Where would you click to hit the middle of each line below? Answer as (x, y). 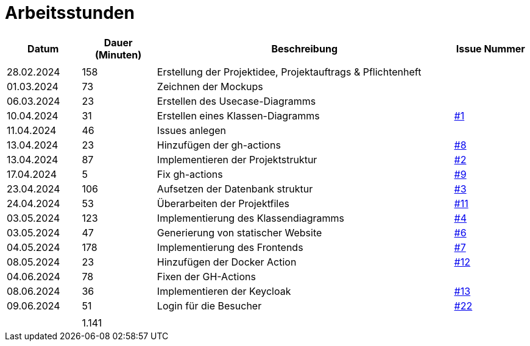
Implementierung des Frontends (230, 247)
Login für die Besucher (209, 305)
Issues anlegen (191, 130)
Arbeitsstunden (70, 13)
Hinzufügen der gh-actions (219, 145)
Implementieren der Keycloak (224, 291)
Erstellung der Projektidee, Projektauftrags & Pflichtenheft (289, 72)
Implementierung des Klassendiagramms (250, 218)
